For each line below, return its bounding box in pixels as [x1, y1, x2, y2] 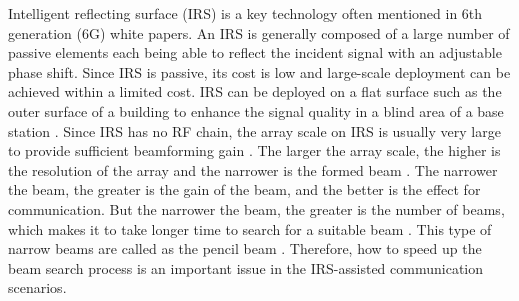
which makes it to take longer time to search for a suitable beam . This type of [8, 218, 492, 239]
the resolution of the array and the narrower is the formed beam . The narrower [8, 159, 498, 180]
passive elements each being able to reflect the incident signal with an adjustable [8, 42, 502, 63]
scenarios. [8, 277, 67, 298]
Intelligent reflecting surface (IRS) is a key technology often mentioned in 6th [8, 3, 483, 23]
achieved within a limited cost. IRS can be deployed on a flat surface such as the [8, 81, 502, 102]
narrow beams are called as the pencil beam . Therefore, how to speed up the [8, 238, 482, 259]
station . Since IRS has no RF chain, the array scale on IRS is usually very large [8, 120, 501, 141]
